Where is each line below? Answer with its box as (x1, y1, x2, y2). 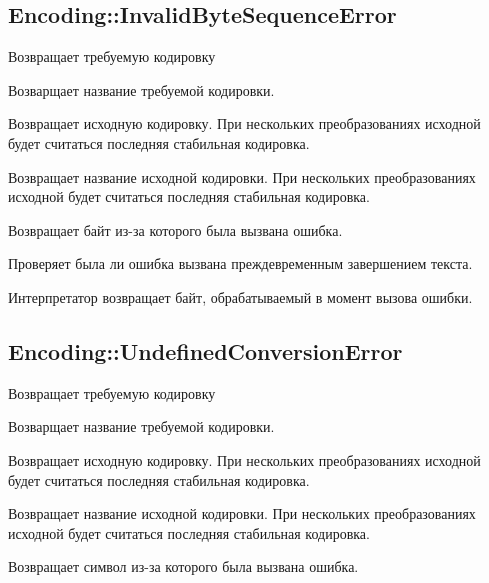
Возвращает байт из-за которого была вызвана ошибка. (8, 219, 343, 240)
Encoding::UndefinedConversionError (8, 335, 403, 366)
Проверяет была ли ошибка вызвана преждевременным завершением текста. (8, 253, 473, 274)
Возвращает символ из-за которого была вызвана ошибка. (8, 556, 359, 577)
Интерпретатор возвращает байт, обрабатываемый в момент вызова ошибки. (8, 286, 473, 307)
